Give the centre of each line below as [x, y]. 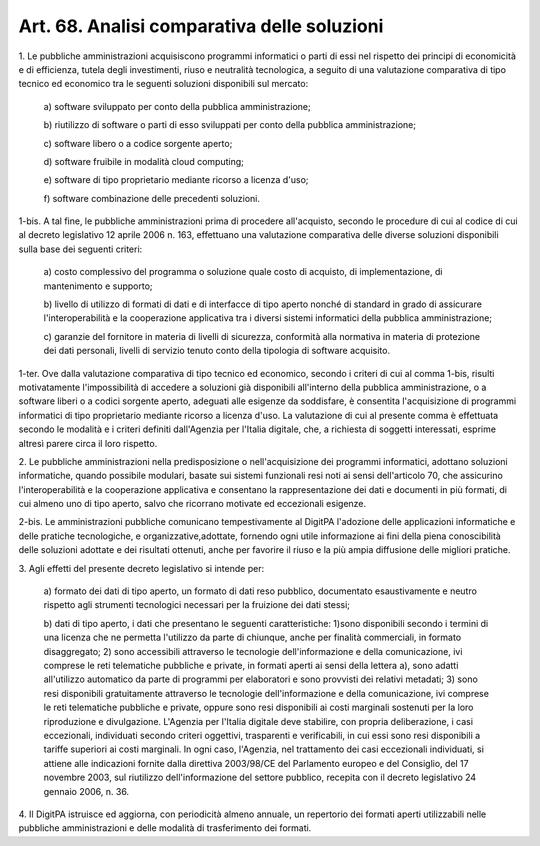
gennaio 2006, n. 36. [86, 791]
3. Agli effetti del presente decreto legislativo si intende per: [141, 568]
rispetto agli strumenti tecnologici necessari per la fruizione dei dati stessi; [196, 605]
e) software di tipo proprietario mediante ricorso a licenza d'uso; [176, 180]
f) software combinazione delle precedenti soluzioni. [151, 198]
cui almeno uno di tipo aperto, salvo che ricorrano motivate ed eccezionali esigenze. [192, 504]
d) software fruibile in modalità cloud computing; [143, 161]
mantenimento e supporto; [98, 286]
